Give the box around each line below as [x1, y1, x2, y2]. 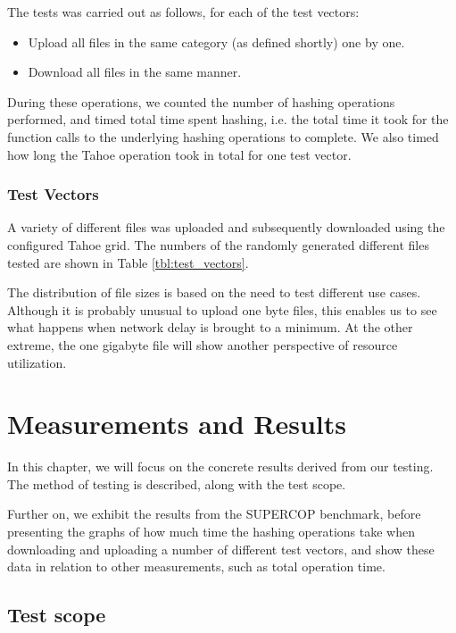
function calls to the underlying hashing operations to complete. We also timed [7, 127, 439, 146]
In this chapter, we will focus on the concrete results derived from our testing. [7, 457, 434, 476]
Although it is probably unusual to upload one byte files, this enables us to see [7, 300, 437, 319]
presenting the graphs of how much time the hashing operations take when [7, 522, 415, 541]
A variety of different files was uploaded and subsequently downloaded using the [7, 218, 445, 237]
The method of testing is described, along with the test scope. [7, 474, 346, 493]
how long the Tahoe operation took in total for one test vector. [7, 145, 352, 163]
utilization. [7, 353, 67, 371]
